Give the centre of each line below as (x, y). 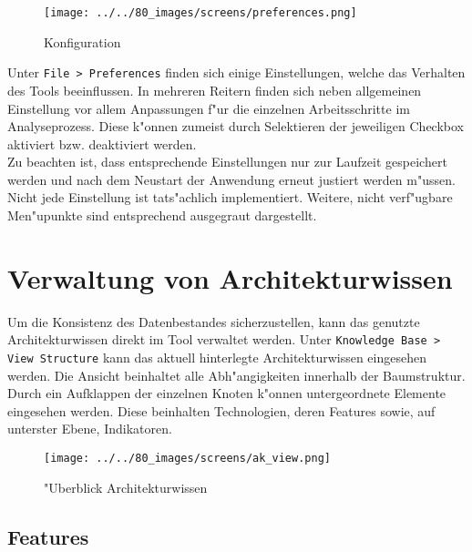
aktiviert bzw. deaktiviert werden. (102, 143)
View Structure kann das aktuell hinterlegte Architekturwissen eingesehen (217, 358)
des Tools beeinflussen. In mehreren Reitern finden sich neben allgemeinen (215, 90)
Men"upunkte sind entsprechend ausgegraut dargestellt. (162, 215)
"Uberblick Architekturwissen (126, 487)
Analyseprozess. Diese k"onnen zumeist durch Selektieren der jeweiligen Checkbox (236, 126)
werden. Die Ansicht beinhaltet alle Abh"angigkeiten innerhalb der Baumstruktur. (236, 375)
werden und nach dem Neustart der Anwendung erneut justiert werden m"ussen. (231, 179)
